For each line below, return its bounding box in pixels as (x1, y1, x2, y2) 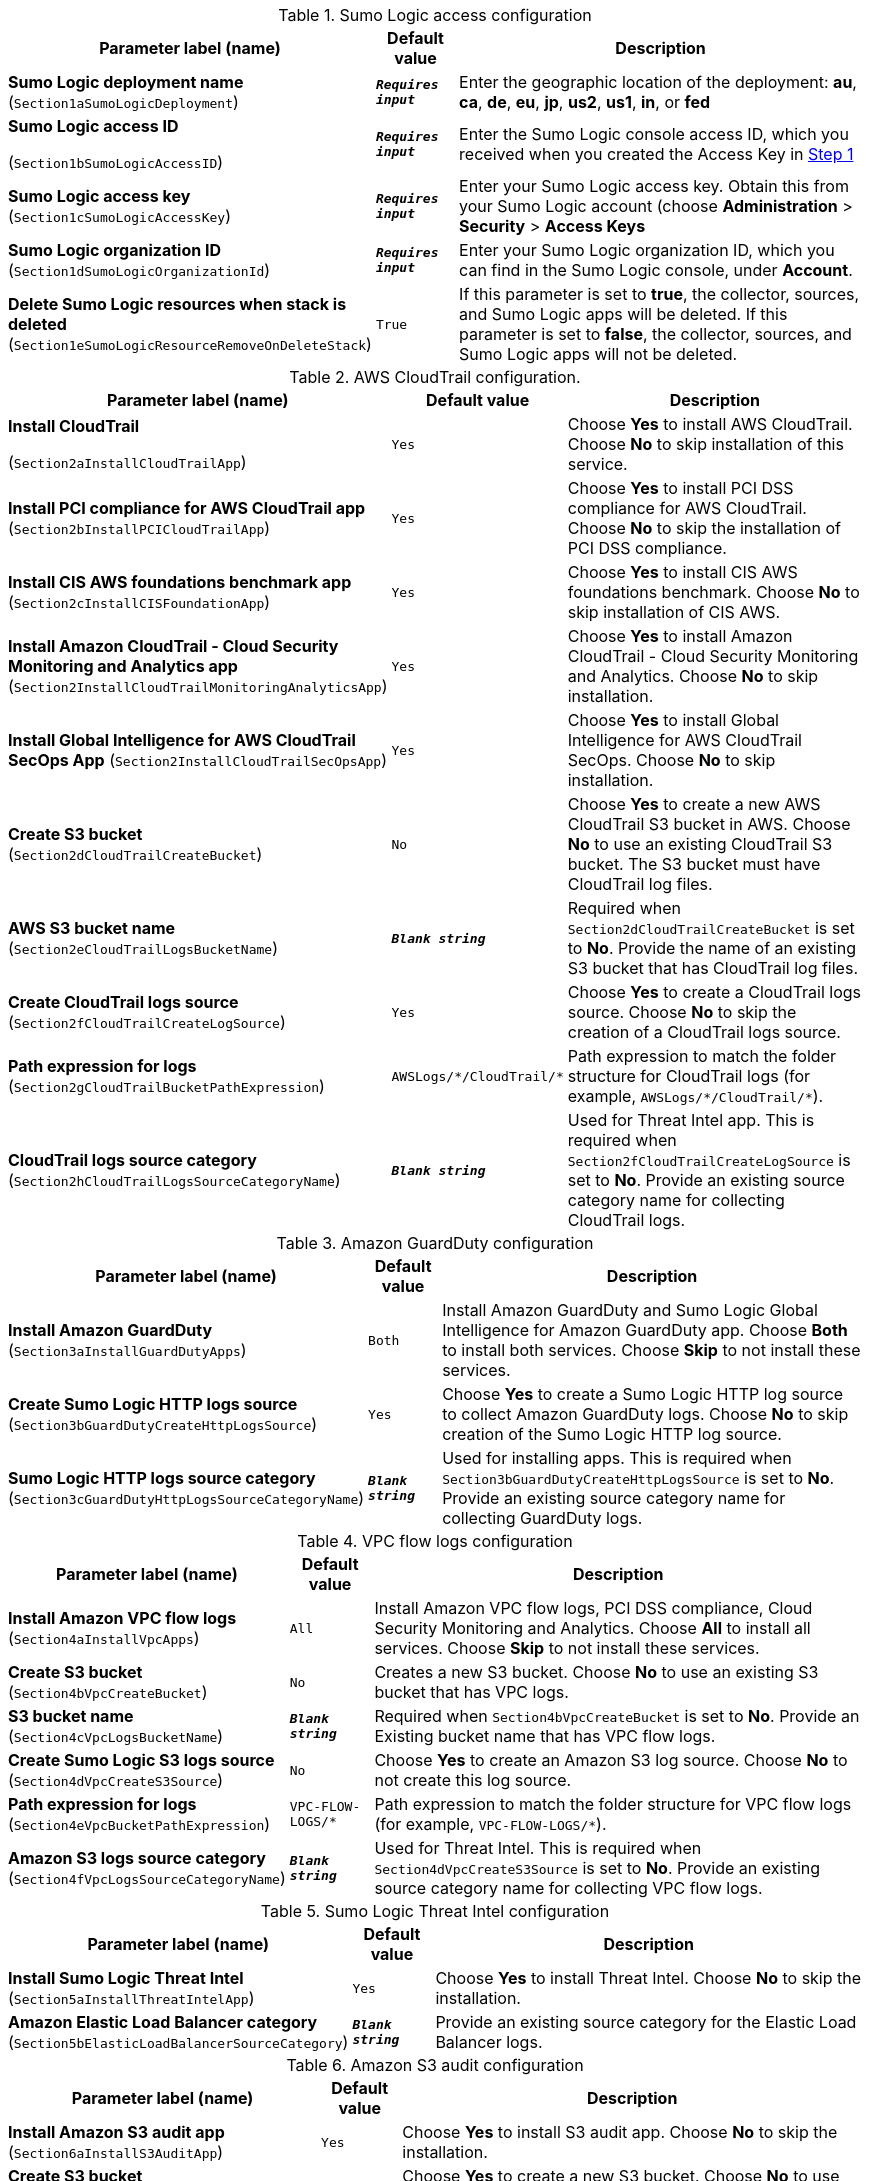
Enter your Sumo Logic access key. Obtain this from (459, 176, 849, 196)
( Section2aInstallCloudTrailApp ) (8, 452, 247, 472)
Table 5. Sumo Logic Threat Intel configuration (260, 1901, 610, 1921)
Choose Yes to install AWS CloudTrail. (567, 414, 853, 434)
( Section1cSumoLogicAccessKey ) (8, 206, 232, 226)
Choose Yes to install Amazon (567, 626, 793, 646)
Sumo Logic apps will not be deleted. (459, 344, 738, 364)
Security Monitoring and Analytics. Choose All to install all (374, 1618, 811, 1638)
